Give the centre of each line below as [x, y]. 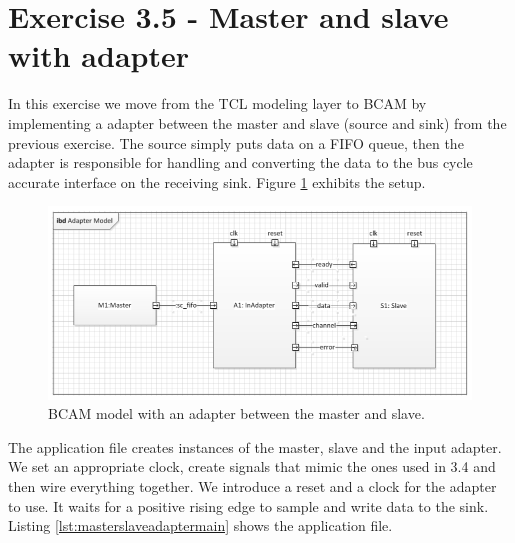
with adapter [98, 55]
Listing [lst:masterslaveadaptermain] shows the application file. [200, 525]
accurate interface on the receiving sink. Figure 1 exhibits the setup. [217, 181]
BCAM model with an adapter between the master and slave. [236, 413]
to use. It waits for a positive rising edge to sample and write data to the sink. [248, 505]
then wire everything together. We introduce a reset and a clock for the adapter [252, 486]
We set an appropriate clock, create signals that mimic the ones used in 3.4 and [252, 466]
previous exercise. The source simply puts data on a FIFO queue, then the [236, 142]
